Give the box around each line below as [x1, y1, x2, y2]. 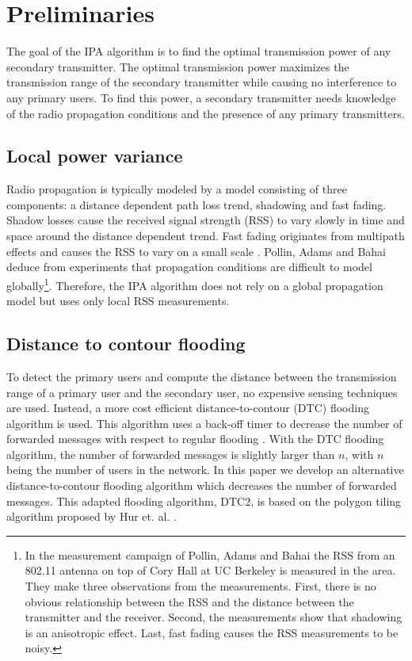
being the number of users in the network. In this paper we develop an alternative [6, 461, 404, 478]
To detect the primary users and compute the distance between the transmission [6, 368, 397, 384]
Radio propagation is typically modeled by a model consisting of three [6, 181, 347, 197]
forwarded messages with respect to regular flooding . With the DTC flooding [6, 430, 384, 447]
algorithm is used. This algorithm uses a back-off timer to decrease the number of [6, 415, 402, 431]
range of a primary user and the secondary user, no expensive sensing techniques [6, 384, 398, 400]
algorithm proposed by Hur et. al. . [6, 508, 177, 525]
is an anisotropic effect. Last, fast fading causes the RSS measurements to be [25, 624, 399, 640]
